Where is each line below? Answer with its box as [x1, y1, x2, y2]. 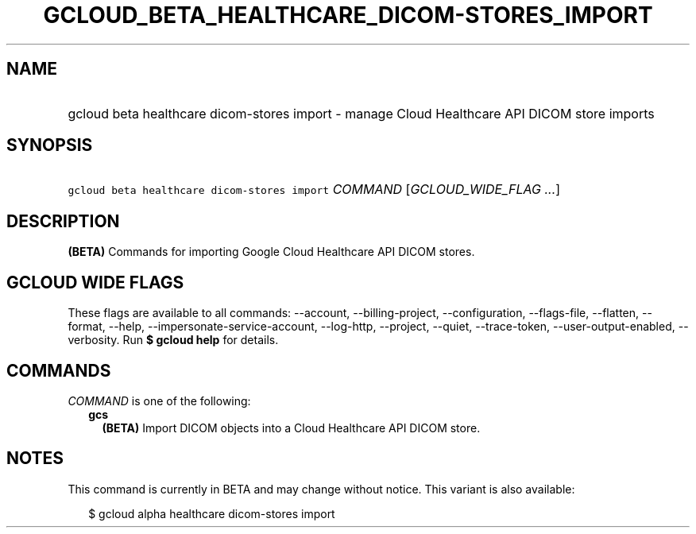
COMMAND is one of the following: [68, 393, 251, 408]
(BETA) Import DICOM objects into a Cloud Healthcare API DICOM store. [102, 420, 481, 435]
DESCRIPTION [6, 211, 120, 231]
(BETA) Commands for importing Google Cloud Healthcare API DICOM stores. [68, 245, 475, 259]
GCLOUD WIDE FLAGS [6, 272, 184, 292]
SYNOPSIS [6, 135, 93, 156]
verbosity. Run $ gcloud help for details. [68, 333, 279, 347]
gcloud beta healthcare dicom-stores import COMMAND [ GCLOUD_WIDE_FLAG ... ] [68, 181, 561, 198]
